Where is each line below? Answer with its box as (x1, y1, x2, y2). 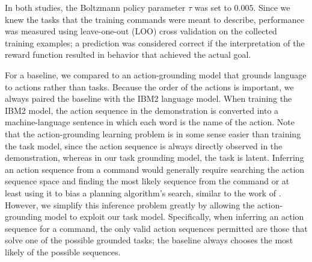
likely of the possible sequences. (5, 245, 121, 258)
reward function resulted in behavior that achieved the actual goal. (5, 48, 251, 61)
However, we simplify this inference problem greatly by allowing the (5, 198, 255, 211)
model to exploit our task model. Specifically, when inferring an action (44, 210, 304, 223)
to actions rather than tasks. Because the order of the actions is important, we (5, 80, 294, 93)
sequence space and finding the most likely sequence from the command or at (5, 175, 290, 187)
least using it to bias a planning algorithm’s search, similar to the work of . (5, 186, 281, 199)
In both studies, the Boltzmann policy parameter (5, 1, 186, 13)
